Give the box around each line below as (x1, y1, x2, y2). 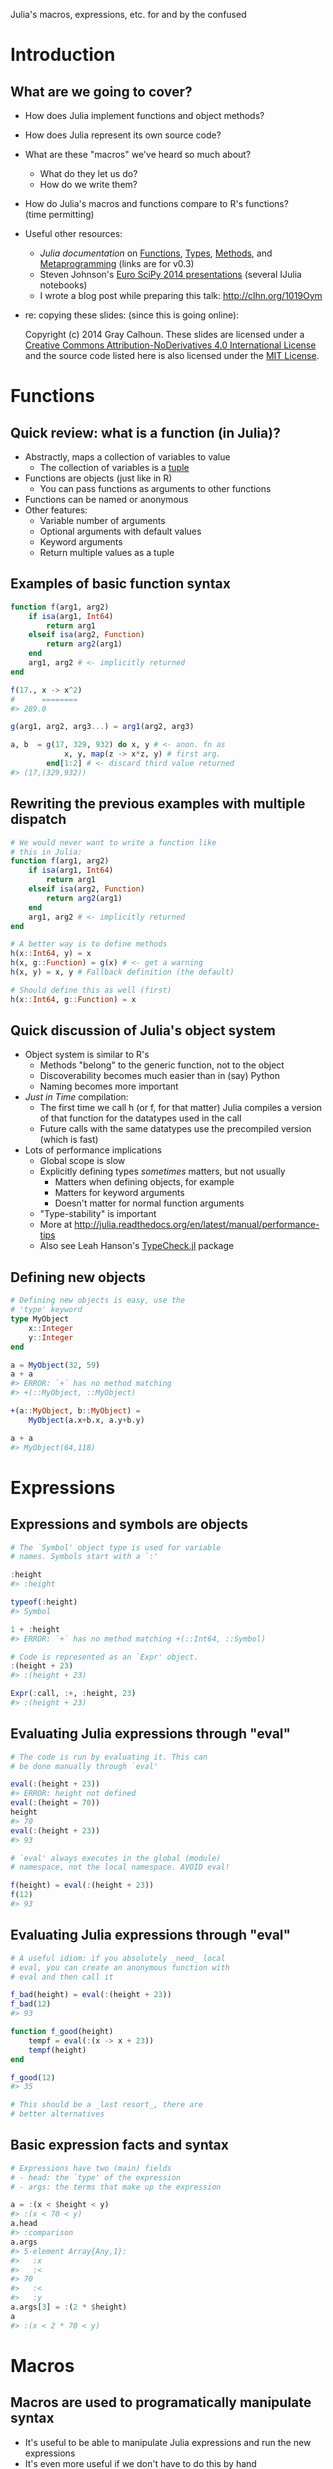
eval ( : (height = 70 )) (10, 1798, 101, 1808)
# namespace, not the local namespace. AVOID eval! (10, 1862, 230, 1873)
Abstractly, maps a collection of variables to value (24, 451, 231, 463)
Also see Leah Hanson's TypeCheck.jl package (39, 1240, 235, 1252)
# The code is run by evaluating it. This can (10, 1752, 208, 1762)
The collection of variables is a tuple (39, 462, 190, 473)
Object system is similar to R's (24, 1049, 150, 1061)
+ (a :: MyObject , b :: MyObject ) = (10, 1406, 141, 1416)
